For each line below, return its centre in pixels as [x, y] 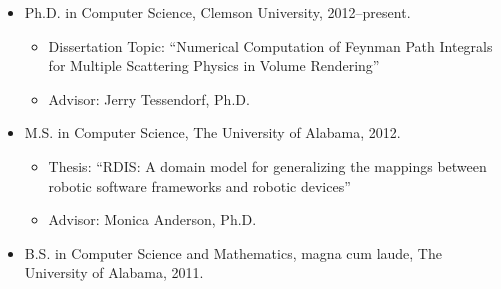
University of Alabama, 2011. [114, 272]
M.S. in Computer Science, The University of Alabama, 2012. [212, 132]
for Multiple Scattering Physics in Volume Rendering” [214, 65]
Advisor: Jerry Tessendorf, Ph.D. [149, 98]
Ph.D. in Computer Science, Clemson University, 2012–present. [217, 12]
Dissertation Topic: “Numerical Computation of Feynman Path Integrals [270, 45]
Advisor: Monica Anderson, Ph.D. [152, 219]
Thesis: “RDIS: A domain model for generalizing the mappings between [267, 165]
